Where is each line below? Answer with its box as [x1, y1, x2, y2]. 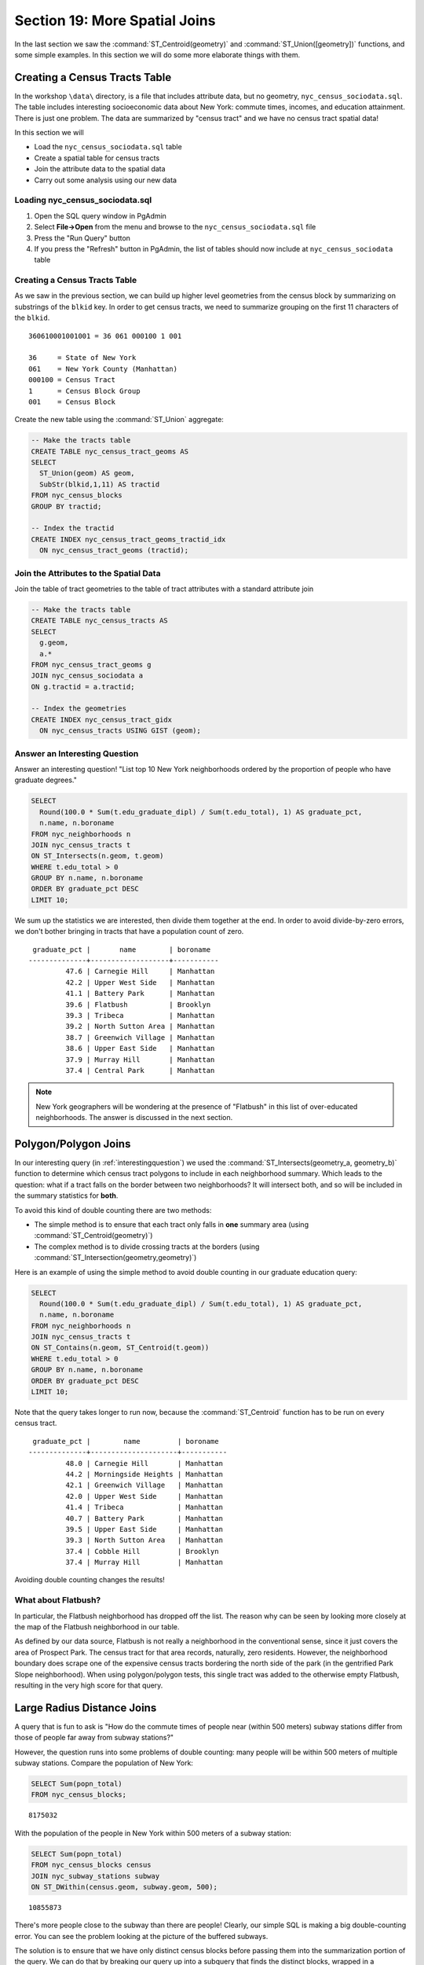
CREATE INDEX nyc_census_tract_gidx [31, 715, 173, 724]
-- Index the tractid [31, 523, 115, 533]
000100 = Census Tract [28, 376, 116, 384]
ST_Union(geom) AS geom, [39, 468, 135, 478]
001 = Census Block [28, 397, 116, 406]
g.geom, [39, 638, 69, 648]
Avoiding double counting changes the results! [14, 1575, 165, 1585]
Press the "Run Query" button [34, 233, 131, 243]
